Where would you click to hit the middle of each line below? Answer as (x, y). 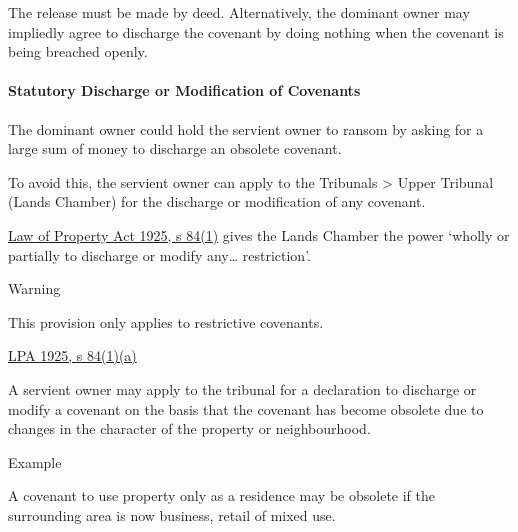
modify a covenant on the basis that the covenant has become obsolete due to (246, 408)
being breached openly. (78, 51)
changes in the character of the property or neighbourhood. (189, 428)
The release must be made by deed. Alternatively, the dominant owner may (239, 12)
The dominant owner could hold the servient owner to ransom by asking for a (246, 128)
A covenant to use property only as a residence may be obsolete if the (221, 495)
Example (35, 461)
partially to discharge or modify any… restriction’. (159, 254)
